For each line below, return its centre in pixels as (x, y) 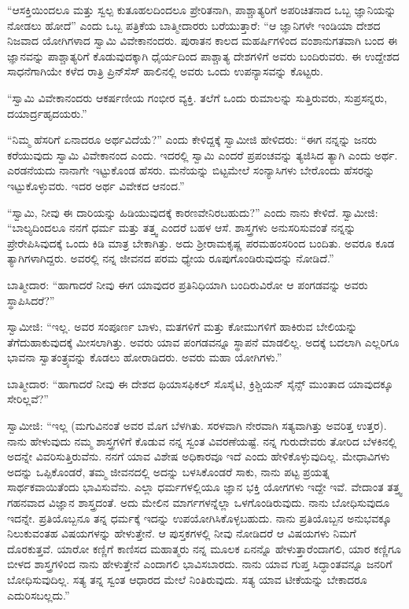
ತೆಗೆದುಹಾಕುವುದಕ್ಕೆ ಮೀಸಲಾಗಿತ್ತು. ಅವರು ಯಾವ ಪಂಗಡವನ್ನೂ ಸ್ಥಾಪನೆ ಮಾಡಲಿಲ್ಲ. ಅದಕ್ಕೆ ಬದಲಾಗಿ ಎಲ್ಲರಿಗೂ (203, 341)
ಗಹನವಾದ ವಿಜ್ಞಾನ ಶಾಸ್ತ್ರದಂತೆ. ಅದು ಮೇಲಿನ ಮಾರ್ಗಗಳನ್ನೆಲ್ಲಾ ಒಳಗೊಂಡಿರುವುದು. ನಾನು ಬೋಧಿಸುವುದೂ (199, 503)
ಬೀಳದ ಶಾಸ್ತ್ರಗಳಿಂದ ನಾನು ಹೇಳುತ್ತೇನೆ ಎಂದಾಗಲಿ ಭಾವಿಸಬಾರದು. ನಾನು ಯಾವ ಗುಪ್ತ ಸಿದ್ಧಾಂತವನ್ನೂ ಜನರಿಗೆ (200, 564)
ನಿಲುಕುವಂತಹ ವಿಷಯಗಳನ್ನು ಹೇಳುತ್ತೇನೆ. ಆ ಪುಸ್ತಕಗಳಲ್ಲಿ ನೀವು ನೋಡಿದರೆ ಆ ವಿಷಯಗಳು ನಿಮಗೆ (182, 533)
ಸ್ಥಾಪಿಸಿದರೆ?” (31, 300)
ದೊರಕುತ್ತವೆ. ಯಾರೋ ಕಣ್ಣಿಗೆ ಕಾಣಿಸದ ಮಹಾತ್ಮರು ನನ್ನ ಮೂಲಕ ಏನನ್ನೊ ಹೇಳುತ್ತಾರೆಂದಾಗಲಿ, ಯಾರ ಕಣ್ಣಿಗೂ (204, 548)
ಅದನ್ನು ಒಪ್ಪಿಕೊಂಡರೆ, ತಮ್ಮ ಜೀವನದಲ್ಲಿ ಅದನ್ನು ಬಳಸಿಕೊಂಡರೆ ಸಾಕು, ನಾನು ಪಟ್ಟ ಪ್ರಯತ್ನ (168, 471)
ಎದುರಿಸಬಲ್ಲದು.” (39, 594)
